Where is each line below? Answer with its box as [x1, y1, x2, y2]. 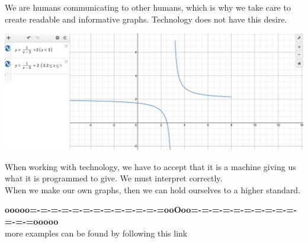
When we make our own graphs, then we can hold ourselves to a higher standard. [5, 183, 301, 196]
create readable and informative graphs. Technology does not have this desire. [5, 12, 287, 25]
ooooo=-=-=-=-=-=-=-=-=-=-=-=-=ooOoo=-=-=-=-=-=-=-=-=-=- [5, 203, 297, 216]
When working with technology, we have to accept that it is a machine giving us [5, 160, 296, 172]
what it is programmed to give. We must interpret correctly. [5, 172, 223, 184]
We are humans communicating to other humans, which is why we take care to [5, 1, 291, 13]
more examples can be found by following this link [5, 226, 188, 239]
